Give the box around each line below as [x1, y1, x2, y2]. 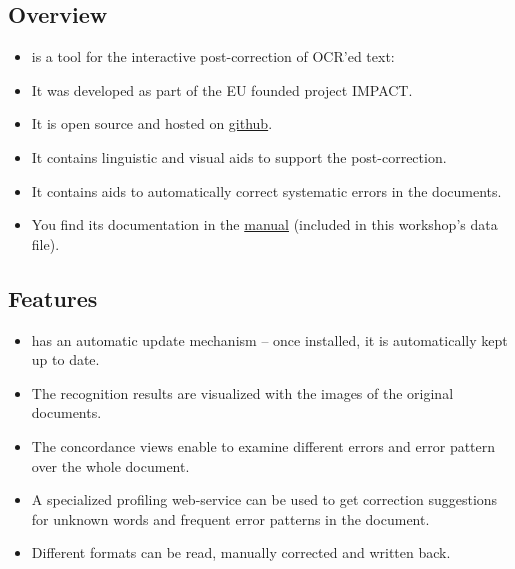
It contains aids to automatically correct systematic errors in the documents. [31, 180, 502, 201]
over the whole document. [31, 455, 190, 476]
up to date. [31, 349, 100, 370]
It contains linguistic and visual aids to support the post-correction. [31, 146, 447, 167]
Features [8, 282, 98, 313]
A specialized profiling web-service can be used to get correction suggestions [31, 489, 498, 510]
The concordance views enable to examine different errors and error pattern [31, 435, 496, 456]
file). [31, 233, 60, 254]
